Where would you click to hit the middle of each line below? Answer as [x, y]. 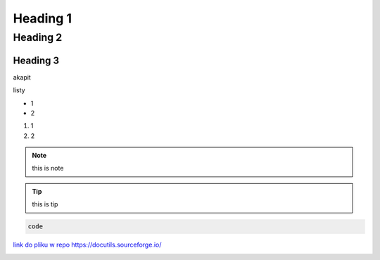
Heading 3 [36, 60]
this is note [48, 168]
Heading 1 [43, 18]
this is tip [45, 204]
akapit [22, 77]
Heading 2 [38, 37]
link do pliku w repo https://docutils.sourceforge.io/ [87, 245]
